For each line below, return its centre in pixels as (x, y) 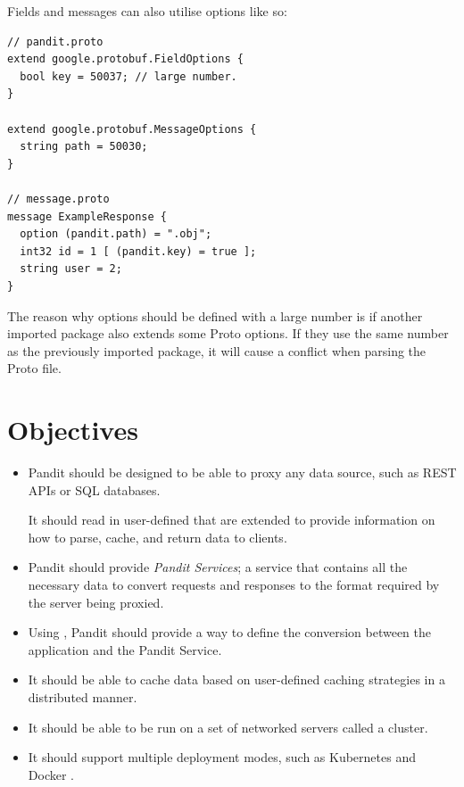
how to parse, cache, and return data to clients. (157, 537)
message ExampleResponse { (87, 216)
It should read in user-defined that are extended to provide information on (232, 520)
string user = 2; (71, 269)
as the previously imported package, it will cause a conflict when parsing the (217, 350)
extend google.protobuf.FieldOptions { (125, 59)
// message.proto (58, 199)
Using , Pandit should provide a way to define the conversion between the (230, 632)
